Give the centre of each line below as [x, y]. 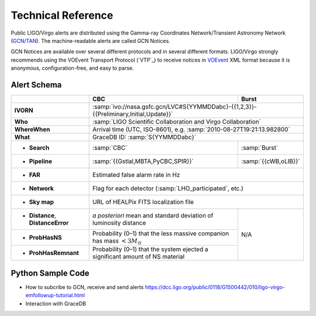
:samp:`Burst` [260, 148]
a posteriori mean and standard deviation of [153, 216]
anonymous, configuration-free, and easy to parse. [72, 68]
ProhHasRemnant [54, 253]
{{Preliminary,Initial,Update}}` [133, 114]
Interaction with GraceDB [56, 303]
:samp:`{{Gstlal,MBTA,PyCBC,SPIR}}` [143, 161]
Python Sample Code [50, 273]
